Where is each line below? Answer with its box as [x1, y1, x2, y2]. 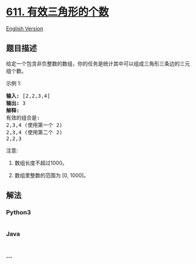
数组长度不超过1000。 [14, 159, 68, 166]
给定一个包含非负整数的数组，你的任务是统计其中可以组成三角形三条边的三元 [6, 60, 190, 67]
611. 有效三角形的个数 [6, 5, 109, 19]
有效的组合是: [6, 114, 40, 121]
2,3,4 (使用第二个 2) [6, 129, 63, 136]
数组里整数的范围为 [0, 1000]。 [14, 172, 89, 179]
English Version [6, 25, 44, 32]
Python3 [6, 209, 31, 217]
